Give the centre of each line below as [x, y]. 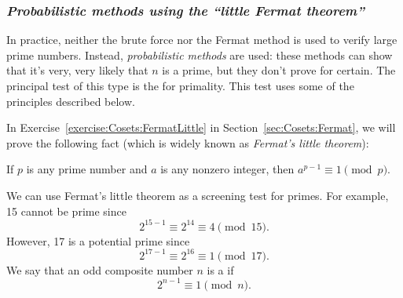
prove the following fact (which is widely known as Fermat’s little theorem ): [188, 142]
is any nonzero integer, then [227, 169]
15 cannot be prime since [66, 211]
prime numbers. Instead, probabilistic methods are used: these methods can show [200, 55]
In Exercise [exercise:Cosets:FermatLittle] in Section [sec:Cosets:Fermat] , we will [201, 127]
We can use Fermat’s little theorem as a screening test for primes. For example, [198, 195]
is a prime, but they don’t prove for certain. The [279, 70]
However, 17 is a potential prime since [98, 240]
